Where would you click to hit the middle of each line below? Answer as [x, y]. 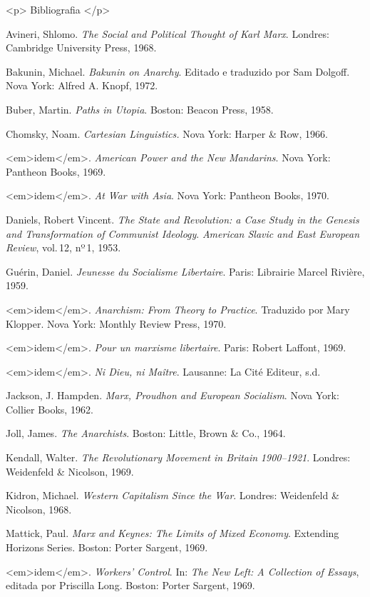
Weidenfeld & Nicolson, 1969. [70, 471]
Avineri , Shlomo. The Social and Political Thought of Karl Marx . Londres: [168, 33]
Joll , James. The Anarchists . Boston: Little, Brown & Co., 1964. [146, 433]
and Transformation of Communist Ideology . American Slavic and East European [183, 233]
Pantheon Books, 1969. [56, 171]
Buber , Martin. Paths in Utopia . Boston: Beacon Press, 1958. [140, 109]
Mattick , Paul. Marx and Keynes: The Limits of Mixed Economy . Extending [173, 533]
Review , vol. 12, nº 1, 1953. [63, 247]
